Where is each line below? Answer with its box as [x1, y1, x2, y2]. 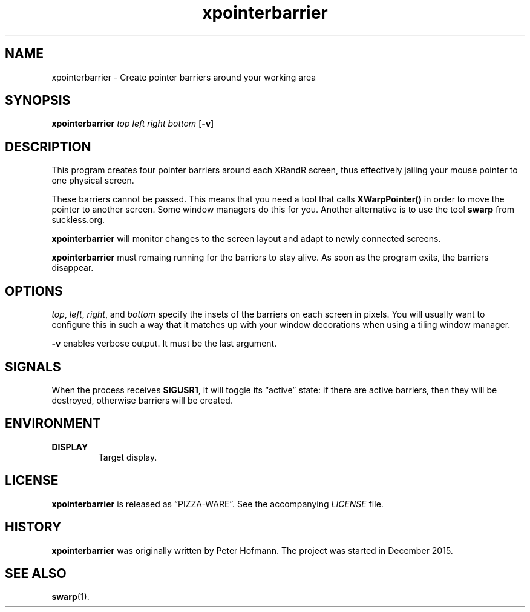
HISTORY [5, 519, 62, 535]
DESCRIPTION [5, 139, 91, 155]
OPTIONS [5, 283, 63, 299]
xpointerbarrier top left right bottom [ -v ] [51, 118, 214, 129]
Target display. [98, 451, 157, 462]
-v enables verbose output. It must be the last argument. [51, 338, 277, 349]
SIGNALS [5, 359, 61, 374]
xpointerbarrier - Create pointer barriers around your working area [51, 72, 316, 82]
